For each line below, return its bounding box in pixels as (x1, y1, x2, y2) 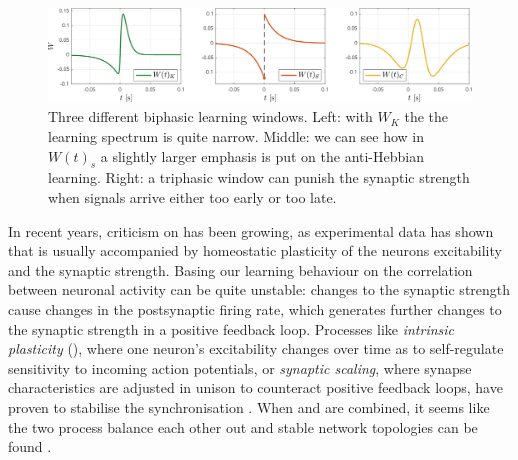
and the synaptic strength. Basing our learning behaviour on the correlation (8, 259, 473, 280)
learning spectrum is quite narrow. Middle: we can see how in (48, 126, 425, 146)
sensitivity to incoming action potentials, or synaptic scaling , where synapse (8, 357, 472, 378)
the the (404, 106, 449, 127)
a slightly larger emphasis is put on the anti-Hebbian (100, 145, 424, 166)
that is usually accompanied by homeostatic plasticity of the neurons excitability (8, 240, 502, 261)
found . (8, 436, 52, 457)
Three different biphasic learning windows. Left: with (48, 106, 373, 127)
